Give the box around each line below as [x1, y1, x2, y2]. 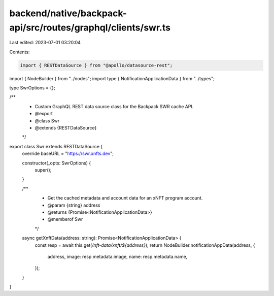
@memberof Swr [47, 216, 83, 222]
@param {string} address [47, 202, 100, 208]
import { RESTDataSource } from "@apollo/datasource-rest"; [20, 62, 173, 68]
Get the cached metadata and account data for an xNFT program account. [47, 195, 203, 201]
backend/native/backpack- [9, 8, 127, 19]
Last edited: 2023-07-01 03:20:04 [9, 40, 81, 46]
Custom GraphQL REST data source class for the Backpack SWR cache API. [35, 103, 194, 109]
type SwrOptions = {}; [9, 85, 55, 91]
